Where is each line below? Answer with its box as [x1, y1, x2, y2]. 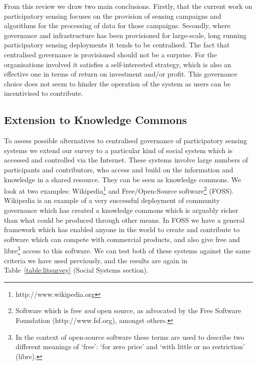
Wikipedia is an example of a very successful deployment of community [4, 195, 220, 205]
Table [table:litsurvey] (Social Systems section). [4, 265, 149, 275]
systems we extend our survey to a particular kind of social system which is [4, 145, 233, 155]
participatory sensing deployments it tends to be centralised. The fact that [4, 40, 230, 50]
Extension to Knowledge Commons [4, 112, 187, 127]
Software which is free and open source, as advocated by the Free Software [15, 305, 241, 316]
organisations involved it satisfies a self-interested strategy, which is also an [4, 59, 231, 69]
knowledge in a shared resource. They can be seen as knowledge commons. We [4, 174, 241, 184]
